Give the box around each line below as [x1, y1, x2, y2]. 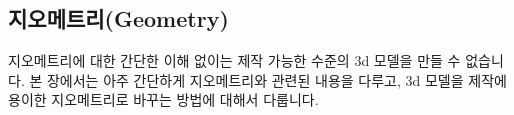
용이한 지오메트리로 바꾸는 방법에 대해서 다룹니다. [8, 89, 319, 110]
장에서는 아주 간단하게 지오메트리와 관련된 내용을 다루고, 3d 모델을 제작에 [46, 69, 507, 90]
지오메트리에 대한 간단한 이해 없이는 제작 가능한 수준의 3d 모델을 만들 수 [8, 50, 461, 71]
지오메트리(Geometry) [8, 3, 229, 34]
